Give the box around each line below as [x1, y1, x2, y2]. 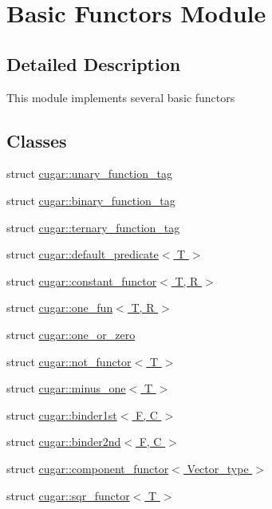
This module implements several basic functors [6, 89, 235, 105]
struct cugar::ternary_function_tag [6, 219, 180, 235]
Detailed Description [6, 51, 181, 76]
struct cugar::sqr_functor [6, 487, 130, 503]
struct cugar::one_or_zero [6, 326, 136, 342]
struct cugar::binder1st [6, 406, 117, 423]
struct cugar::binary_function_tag [6, 191, 175, 208]
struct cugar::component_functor [6, 460, 169, 476]
